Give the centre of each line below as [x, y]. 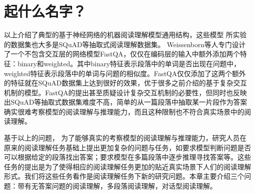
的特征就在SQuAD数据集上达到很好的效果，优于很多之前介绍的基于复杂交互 [126, 83]
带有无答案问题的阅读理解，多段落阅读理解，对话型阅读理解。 [117, 186]
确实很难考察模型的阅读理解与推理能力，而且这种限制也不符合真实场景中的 [124, 111]
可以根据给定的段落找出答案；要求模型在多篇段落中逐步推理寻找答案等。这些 [127, 157]
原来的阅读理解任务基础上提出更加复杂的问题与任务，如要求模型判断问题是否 [127, 147]
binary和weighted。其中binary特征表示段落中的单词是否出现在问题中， [129, 63]
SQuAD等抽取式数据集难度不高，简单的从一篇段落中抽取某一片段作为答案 [129, 102]
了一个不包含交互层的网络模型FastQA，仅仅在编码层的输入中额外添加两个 [122, 54]
